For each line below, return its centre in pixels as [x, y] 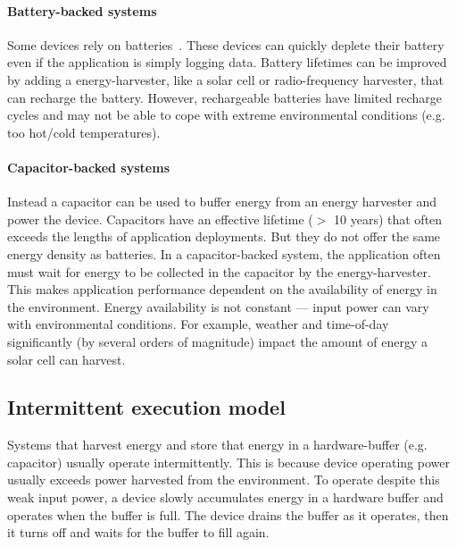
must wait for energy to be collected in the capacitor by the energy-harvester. [219, 271]
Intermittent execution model [146, 407]
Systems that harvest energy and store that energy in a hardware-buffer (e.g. [217, 445]
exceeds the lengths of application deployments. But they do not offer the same [224, 236]
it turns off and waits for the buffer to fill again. [138, 532]
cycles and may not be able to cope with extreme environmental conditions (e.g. [226, 115]
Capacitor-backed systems [88, 167]
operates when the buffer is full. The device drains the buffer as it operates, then [228, 514]
